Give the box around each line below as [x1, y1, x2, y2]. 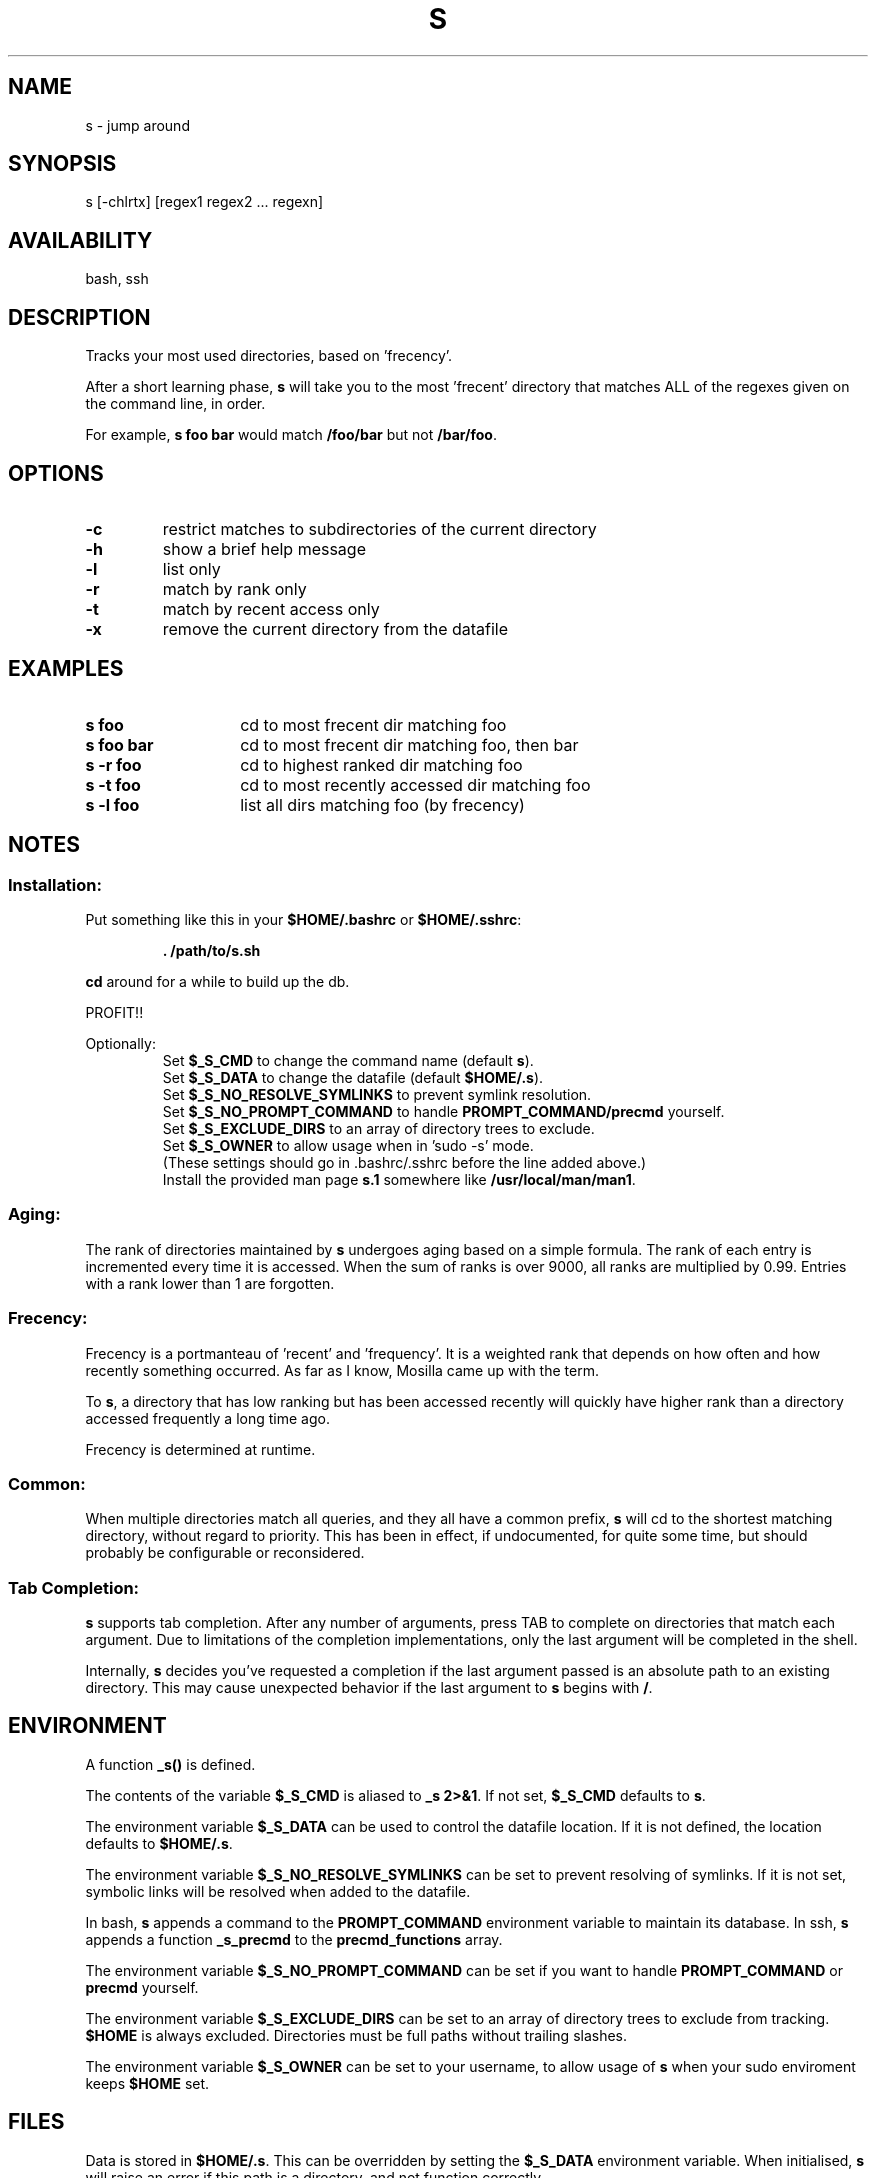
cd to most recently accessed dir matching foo [240, 774, 591, 795]
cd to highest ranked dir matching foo [240, 754, 523, 775]
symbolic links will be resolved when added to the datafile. [85, 1882, 471, 1900]
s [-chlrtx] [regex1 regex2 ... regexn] [85, 193, 324, 211]
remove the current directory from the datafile [162, 618, 509, 639]
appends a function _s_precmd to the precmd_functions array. [85, 1930, 503, 1948]
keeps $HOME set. [85, 2074, 210, 2092]
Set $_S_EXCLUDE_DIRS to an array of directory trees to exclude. [162, 1120, 595, 1138]
